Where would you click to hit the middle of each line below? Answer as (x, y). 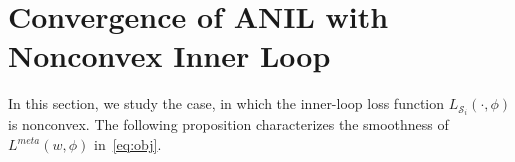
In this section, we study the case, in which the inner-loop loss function (226, 103)
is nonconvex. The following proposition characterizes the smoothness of (228, 124)
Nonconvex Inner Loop (169, 55)
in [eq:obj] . (128, 144)
